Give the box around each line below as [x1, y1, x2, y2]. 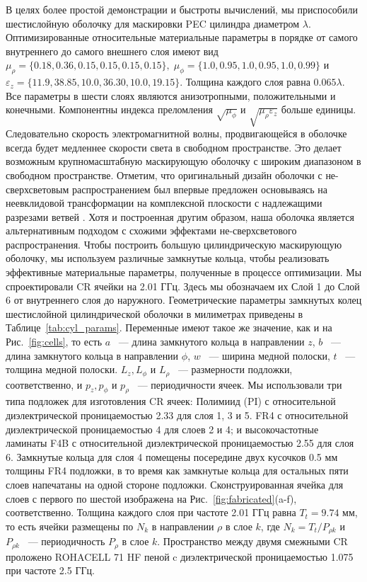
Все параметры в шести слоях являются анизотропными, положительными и [6, 88, 336, 103]
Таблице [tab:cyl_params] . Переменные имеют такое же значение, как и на [6, 320, 332, 335]
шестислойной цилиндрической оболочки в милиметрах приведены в [6, 306, 303, 321]
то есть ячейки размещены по [6, 518, 134, 533]
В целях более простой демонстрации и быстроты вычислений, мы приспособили [6, 2, 358, 16]
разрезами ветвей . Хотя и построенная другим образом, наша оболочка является [6, 209, 354, 224]
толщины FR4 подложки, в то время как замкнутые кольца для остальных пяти [6, 463, 349, 478]
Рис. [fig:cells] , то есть [6, 334, 103, 349]
